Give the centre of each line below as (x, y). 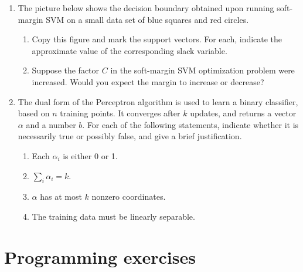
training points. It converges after (120, 113)
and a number (51, 124)
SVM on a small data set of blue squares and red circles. (147, 19)
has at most (61, 197)
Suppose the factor (66, 70)
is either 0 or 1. (90, 155)
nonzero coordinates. (129, 197)
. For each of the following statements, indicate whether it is (190, 124)
